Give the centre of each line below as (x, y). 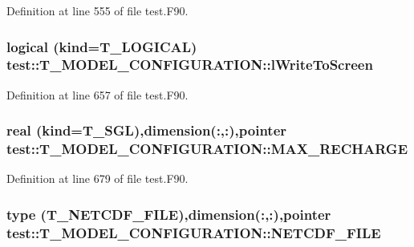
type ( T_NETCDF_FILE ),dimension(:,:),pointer (169, 214)
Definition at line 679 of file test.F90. (97, 178)
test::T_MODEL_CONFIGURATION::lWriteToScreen (190, 65)
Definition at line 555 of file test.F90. (97, 10)
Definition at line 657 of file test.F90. (97, 94)
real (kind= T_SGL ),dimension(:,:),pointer (147, 130)
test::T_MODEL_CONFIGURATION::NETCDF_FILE (194, 232)
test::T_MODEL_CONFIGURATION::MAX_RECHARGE (207, 149)
